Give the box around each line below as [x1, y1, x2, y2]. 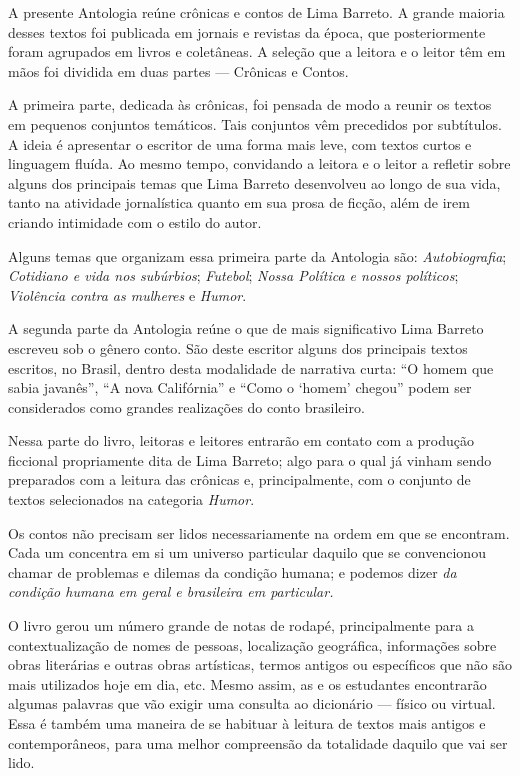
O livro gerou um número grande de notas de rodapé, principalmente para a [8, 615, 474, 636]
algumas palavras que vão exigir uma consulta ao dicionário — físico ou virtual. [8, 693, 496, 714]
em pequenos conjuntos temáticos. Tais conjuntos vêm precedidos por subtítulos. [8, 113, 502, 134]
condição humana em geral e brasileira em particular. [8, 581, 334, 602]
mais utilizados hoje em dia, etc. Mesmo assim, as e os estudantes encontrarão [8, 673, 487, 694]
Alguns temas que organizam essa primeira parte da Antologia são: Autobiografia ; [8, 245, 507, 266]
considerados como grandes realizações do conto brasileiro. [8, 396, 365, 417]
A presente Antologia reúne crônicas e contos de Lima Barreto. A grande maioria [8, 2, 505, 22]
